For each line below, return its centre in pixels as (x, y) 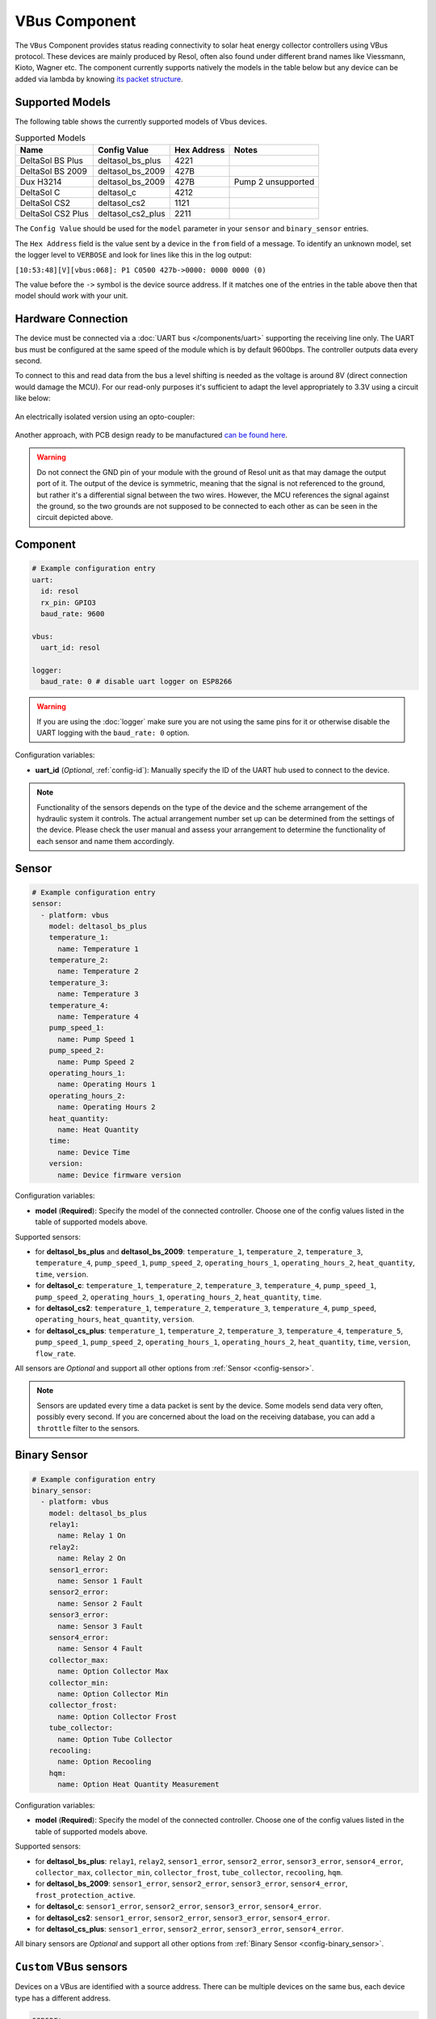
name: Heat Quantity (98, 1129)
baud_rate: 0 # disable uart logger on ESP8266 (136, 682)
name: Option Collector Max (113, 1671)
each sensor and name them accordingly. (106, 841)
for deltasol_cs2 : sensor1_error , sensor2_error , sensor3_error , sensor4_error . (182, 1917)
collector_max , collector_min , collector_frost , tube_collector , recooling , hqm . (189, 1872)
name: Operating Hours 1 (107, 1085)
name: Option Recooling (105, 1762)
